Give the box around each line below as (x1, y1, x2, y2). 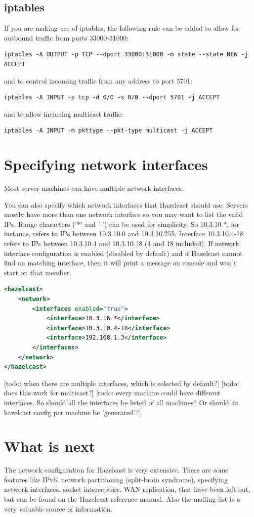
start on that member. (4, 267, 72, 277)
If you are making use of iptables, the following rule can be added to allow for (4, 23, 240, 33)
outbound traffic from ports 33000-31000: (4, 32, 128, 43)
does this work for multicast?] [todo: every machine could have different (4, 388, 221, 398)
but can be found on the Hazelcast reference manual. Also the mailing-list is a (4, 494, 240, 504)
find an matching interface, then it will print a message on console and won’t (4, 258, 237, 268)
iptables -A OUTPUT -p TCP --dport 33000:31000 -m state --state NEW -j (4, 51, 248, 58)
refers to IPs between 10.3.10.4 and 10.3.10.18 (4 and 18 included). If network (4, 238, 239, 249)
